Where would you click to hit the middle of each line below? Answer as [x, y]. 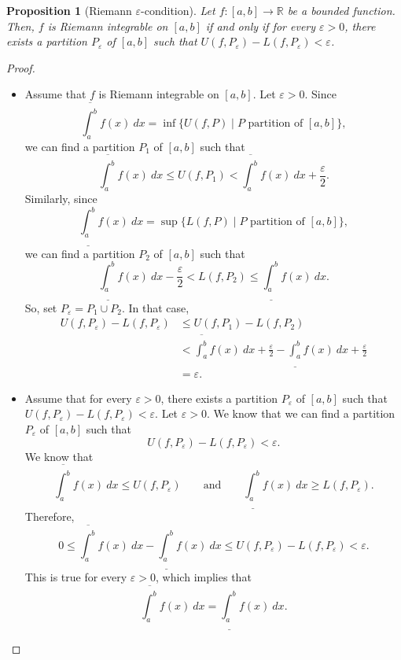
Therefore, [50, 516]
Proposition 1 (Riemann [69, 10]
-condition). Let [178, 10]
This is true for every [76, 577]
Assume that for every [78, 398]
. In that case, [155, 307]
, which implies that [204, 577]
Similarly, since [61, 199]
